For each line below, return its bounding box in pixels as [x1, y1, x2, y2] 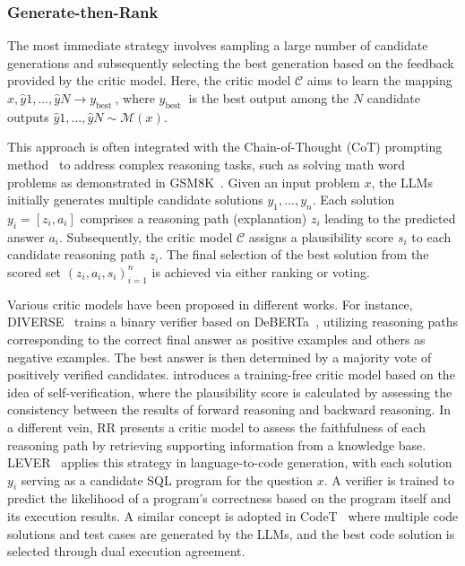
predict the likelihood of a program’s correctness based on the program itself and [7, 489, 452, 508]
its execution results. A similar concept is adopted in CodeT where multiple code [7, 507, 459, 526]
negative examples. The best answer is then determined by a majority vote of [7, 347, 432, 366]
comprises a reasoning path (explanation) [80, 208, 307, 227]
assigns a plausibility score [248, 227, 394, 246]
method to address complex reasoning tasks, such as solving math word [7, 154, 406, 173]
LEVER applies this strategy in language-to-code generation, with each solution [7, 453, 452, 472]
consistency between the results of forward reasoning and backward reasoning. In [7, 400, 451, 419]
